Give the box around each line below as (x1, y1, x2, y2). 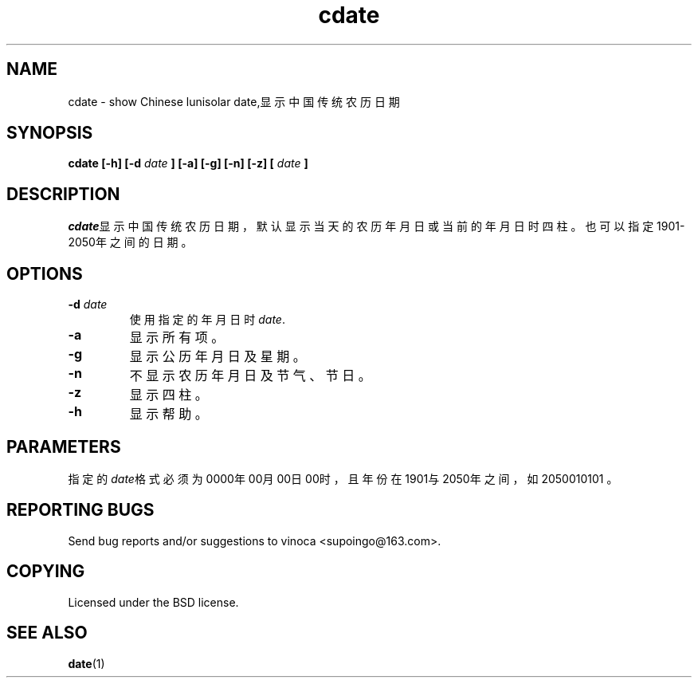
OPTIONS (6, 263, 83, 284)
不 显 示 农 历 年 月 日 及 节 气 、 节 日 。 (129, 368, 371, 384)
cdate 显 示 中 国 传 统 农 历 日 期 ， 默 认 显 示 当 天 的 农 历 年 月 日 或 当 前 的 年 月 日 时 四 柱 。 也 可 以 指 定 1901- (68, 219, 685, 234)
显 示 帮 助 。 (129, 406, 208, 423)
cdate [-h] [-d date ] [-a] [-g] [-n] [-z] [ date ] (68, 156, 308, 171)
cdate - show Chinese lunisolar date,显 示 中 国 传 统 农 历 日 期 (68, 94, 400, 108)
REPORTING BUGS (6, 500, 155, 521)
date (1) (68, 656, 105, 670)
